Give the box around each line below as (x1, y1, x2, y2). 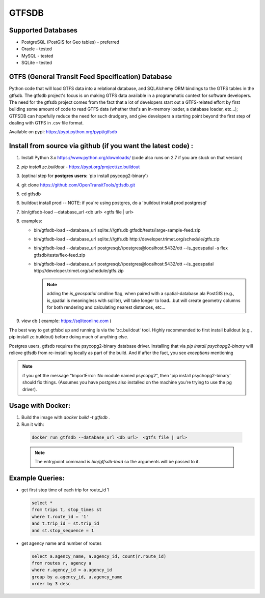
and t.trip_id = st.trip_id (31, 521, 99, 526)
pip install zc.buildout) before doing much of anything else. (9, 334, 129, 340)
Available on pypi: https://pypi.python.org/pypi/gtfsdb (9, 129, 117, 135)
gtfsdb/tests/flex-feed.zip (33, 252, 85, 258)
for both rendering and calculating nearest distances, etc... (47, 304, 166, 310)
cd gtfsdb (21, 191, 41, 197)
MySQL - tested (21, 53, 53, 59)
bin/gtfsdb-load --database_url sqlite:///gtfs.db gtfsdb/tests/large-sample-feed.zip (33, 227, 201, 233)
